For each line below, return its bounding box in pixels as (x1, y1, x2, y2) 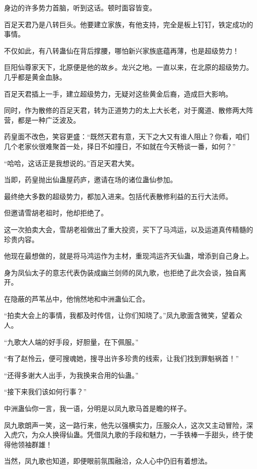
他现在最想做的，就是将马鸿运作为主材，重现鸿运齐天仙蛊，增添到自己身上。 (4, 251, 253, 261)
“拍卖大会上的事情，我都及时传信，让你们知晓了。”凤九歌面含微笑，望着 (4, 310, 236, 320)
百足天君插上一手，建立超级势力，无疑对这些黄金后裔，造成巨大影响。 (4, 88, 232, 99)
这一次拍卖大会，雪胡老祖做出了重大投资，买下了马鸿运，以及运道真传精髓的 (4, 224, 253, 234)
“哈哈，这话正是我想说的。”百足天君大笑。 (4, 157, 139, 168)
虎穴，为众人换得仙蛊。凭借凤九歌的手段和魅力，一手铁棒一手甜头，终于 (10, 429, 246, 440)
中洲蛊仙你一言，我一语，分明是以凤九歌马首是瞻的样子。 (4, 403, 191, 414)
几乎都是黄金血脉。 (4, 71, 66, 82)
